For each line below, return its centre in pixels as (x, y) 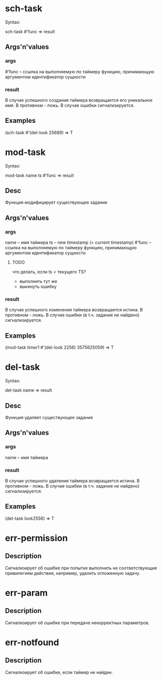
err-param (26, 593)
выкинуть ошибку (38, 286)
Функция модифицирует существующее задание (56, 202)
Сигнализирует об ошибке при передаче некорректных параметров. (77, 623)
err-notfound (32, 643)
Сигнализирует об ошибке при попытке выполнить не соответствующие (81, 568)
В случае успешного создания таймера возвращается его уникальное (79, 100)
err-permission (36, 538)
